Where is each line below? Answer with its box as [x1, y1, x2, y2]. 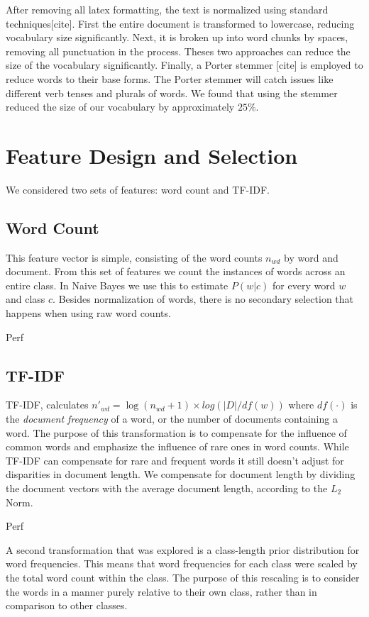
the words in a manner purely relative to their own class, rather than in [6, 584, 317, 599]
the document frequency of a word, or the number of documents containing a [6, 411, 338, 426]
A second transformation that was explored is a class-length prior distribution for [6, 542, 360, 557]
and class [6, 291, 45, 306]
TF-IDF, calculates [6, 397, 89, 412]
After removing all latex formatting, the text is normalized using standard [6, 2, 329, 16]
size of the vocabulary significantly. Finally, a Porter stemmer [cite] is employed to [6, 57, 363, 72]
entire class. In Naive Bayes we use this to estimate [6, 277, 228, 292]
